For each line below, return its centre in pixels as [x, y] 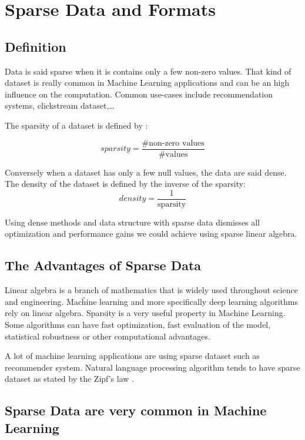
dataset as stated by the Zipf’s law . [70, 379]
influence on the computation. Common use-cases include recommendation [139, 94]
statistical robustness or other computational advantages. [108, 336]
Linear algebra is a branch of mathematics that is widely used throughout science [151, 290]
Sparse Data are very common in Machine [136, 410]
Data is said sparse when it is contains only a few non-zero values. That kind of [148, 71]
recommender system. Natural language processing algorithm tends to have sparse [152, 367]
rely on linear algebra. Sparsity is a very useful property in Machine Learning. [145, 313]
